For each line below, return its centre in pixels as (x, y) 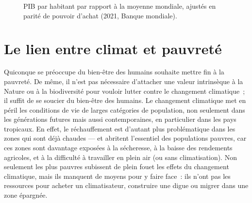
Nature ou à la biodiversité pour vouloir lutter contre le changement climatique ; (125, 91)
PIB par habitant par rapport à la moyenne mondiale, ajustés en (120, 6)
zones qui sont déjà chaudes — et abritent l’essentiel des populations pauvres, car (125, 138)
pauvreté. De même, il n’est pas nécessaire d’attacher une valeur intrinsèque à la (124, 81)
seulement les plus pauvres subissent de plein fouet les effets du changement (117, 167)
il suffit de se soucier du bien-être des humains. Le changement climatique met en (125, 100)
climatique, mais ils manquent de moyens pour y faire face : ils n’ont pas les (117, 176)
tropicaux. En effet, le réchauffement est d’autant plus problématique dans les (120, 128)
